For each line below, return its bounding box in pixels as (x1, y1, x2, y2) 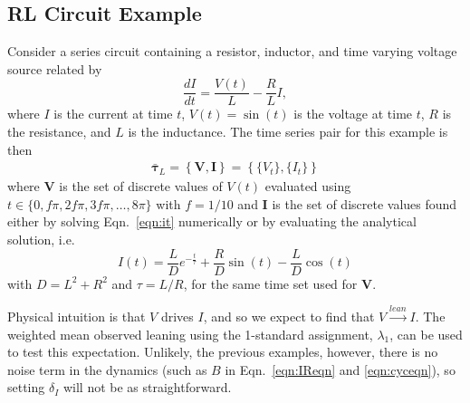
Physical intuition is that (7, 307, 146, 326)
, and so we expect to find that (203, 307, 375, 326)
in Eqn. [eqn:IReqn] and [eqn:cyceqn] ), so (225, 360, 456, 379)
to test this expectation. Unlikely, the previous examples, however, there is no (7, 342, 438, 361)
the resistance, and (7, 122, 111, 141)
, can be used (389, 324, 463, 343)
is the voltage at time (293, 104, 413, 123)
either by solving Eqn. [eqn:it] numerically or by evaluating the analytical (7, 212, 417, 231)
